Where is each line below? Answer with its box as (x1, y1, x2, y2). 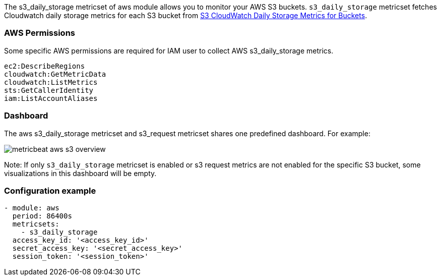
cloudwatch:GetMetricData (4, 70, 106, 78)
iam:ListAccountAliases (4, 94, 98, 102)
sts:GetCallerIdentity (4, 86, 94, 94)
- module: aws (4, 204, 59, 212)
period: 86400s (12, 212, 72, 220)
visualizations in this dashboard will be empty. (4, 169, 157, 178)
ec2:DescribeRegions (4, 62, 85, 70)
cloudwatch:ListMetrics (4, 78, 98, 86)
